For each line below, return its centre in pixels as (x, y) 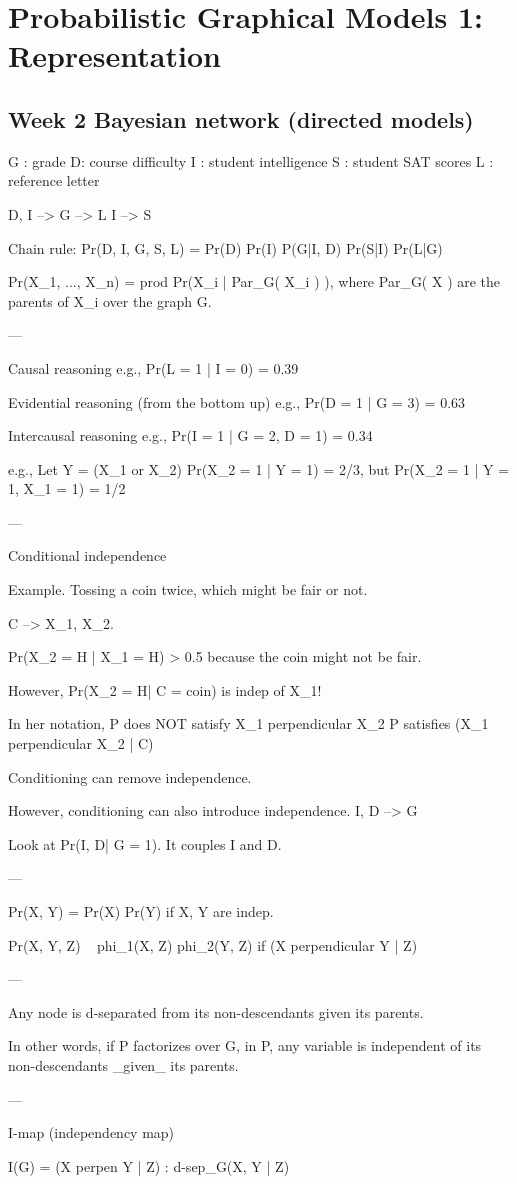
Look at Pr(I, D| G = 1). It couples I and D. (145, 843)
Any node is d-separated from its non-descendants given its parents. (216, 1011)
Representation (114, 55)
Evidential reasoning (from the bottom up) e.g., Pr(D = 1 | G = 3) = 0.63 (237, 401)
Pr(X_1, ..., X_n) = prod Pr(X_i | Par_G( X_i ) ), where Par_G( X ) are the (254, 281)
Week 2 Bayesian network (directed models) (241, 118)
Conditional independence (87, 555)
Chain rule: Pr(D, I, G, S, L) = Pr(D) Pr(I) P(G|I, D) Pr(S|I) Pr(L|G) (225, 247)
